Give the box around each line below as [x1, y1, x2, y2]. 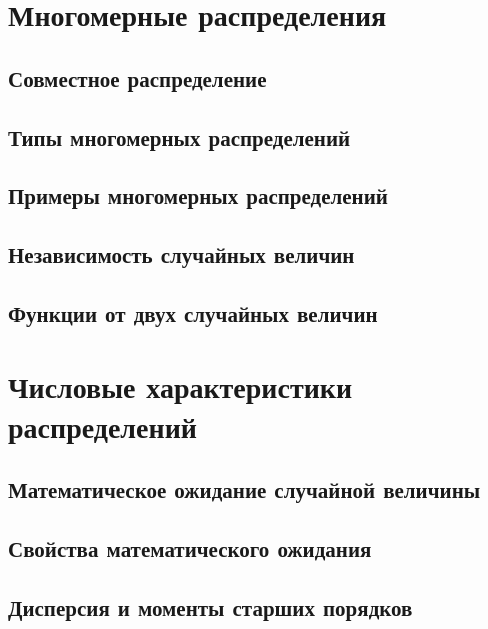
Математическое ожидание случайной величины [8, 474, 481, 505]
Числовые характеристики [8, 366, 353, 407]
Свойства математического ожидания [8, 533, 372, 564]
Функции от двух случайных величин [8, 297, 378, 328]
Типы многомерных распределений [8, 121, 351, 152]
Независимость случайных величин [8, 239, 355, 270]
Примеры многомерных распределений [8, 180, 388, 211]
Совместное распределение [8, 62, 267, 93]
